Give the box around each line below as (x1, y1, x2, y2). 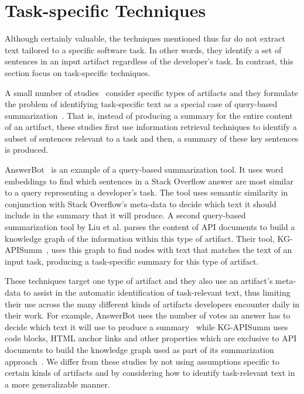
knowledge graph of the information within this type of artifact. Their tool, (5, 232, 275, 244)
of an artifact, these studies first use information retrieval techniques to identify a (5, 121, 297, 133)
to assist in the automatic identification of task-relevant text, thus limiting (23, 286, 291, 298)
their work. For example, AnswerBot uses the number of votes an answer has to (5, 309, 291, 321)
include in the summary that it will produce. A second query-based (5, 209, 246, 221)
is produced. (5, 143, 49, 156)
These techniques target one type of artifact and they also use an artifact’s (5, 275, 273, 287)
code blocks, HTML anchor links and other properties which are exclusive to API (5, 332, 297, 344)
